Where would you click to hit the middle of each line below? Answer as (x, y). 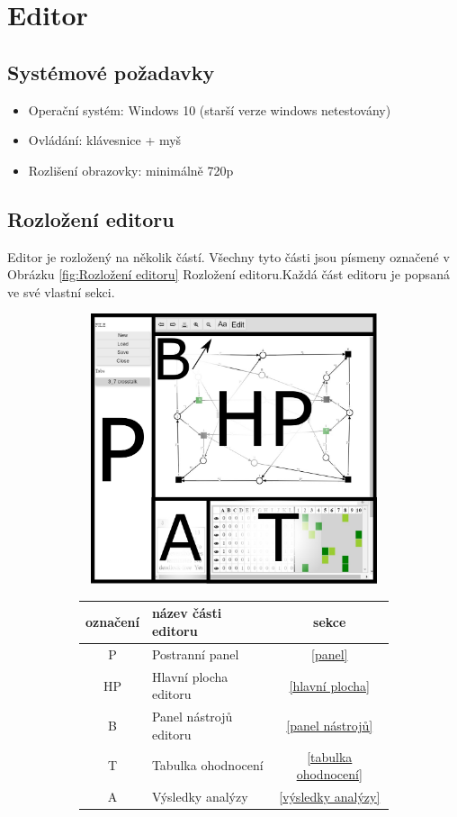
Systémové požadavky (111, 72)
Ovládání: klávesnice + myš (105, 140)
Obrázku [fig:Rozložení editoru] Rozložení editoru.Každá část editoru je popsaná (228, 274)
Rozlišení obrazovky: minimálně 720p (131, 170)
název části (187, 613)
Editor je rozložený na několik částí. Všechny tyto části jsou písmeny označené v (228, 256)
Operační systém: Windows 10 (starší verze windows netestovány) (210, 109)
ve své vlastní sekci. (61, 291)
